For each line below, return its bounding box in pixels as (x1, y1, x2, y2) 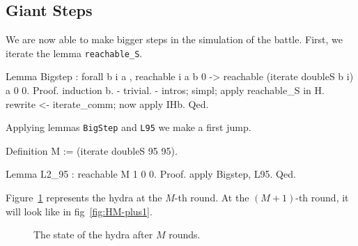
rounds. (169, 227, 201, 242)
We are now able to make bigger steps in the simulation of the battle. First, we (6, 32, 343, 47)
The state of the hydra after (33, 227, 153, 242)
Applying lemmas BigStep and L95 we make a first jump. (6, 120, 251, 134)
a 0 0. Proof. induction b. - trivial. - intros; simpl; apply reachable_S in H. (6, 83, 325, 98)
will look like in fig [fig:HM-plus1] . (6, 203, 153, 218)
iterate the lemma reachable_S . (6, 45, 143, 60)
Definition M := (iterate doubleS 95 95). (6, 143, 178, 157)
